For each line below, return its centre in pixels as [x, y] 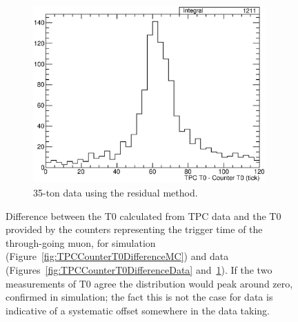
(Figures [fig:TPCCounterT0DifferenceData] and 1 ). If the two [139, 270]
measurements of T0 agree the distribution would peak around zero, [149, 283]
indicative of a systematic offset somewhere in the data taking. [138, 310]
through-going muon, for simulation [81, 242]
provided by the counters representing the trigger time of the [134, 229]
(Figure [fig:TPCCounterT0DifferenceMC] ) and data [117, 256]
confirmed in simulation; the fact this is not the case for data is [139, 297]
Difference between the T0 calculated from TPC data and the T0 [143, 215]
